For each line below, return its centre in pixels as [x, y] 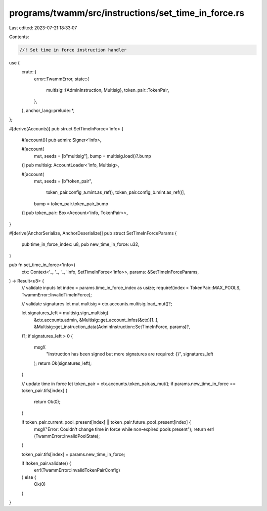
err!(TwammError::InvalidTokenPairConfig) [77, 470]
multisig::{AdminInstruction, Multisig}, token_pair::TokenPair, [108, 90]
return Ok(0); [47, 402]
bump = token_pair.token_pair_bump [71, 204]
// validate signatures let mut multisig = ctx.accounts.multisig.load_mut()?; [97, 304]
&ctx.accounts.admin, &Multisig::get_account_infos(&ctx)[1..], [96, 320]
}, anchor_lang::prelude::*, [48, 110]
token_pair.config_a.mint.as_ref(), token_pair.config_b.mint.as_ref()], [116, 192]
